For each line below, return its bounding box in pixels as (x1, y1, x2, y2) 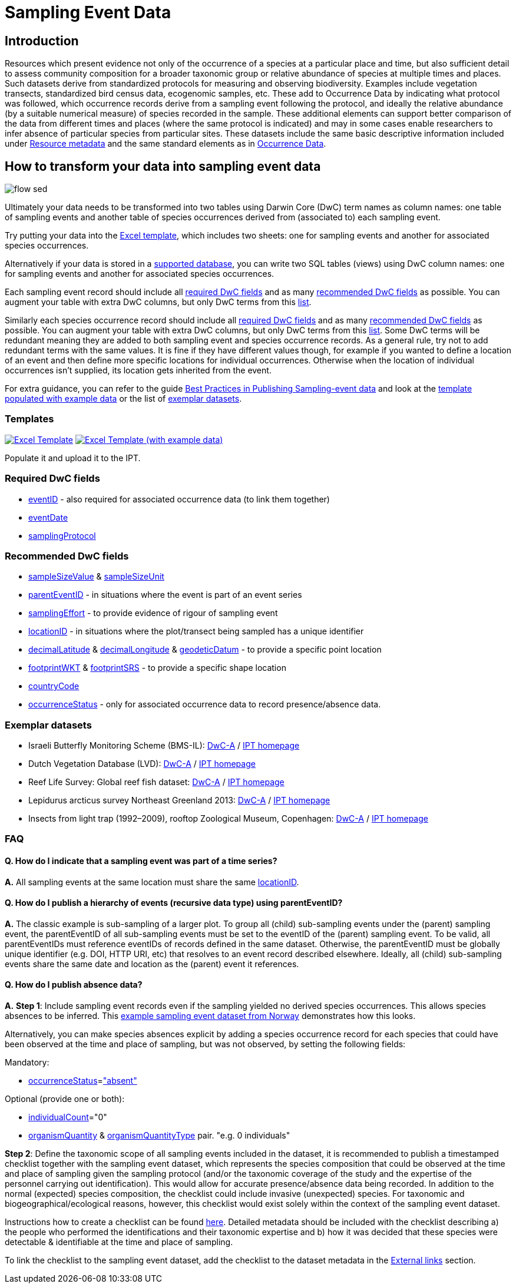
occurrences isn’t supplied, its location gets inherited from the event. (5, 365, 272, 376)
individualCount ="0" (28, 1112, 107, 1123)
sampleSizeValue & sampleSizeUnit (28, 571, 164, 582)
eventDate (28, 512, 68, 522)
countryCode (28, 681, 80, 691)
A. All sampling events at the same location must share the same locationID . (5, 876, 299, 887)
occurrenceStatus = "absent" (28, 1075, 137, 1086)
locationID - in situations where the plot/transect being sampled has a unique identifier (28, 626, 364, 637)
